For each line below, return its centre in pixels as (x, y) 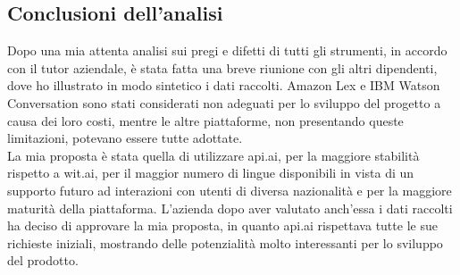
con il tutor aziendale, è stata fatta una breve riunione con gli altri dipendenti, (222, 67)
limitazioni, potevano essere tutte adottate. (125, 138)
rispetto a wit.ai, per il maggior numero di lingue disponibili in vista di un (211, 173)
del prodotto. (43, 260)
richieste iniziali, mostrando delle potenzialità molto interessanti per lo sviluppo (225, 242)
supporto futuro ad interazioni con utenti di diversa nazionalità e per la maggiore (230, 190)
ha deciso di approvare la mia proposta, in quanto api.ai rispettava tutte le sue (222, 225)
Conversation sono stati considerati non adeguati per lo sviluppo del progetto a (224, 102)
